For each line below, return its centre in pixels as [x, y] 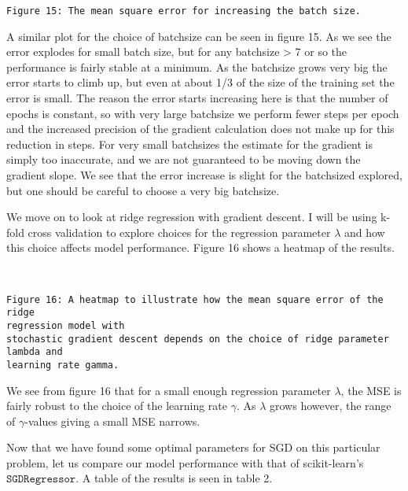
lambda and [35, 352]
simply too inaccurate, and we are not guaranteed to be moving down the [184, 159]
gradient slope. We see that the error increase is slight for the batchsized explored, [204, 175]
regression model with [66, 325]
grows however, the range [331, 406]
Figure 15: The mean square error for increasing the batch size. [184, 11]
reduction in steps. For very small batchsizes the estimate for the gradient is [190, 144]
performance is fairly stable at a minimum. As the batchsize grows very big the [197, 66]
